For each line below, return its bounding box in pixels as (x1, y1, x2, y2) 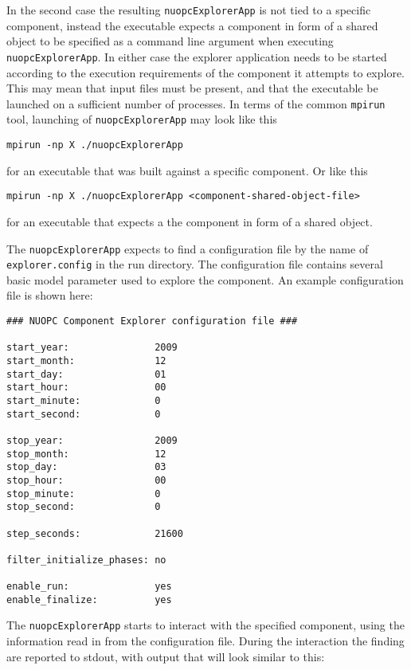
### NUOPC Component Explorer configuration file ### (6, 315, 298, 327)
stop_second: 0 (6, 501, 161, 513)
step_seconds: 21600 (6, 527, 183, 539)
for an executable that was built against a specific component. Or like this (6, 162, 368, 178)
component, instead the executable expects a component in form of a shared (6, 17, 378, 33)
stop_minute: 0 (6, 488, 161, 500)
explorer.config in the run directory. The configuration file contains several (6, 256, 383, 272)
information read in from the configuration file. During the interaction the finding (6, 633, 405, 649)
